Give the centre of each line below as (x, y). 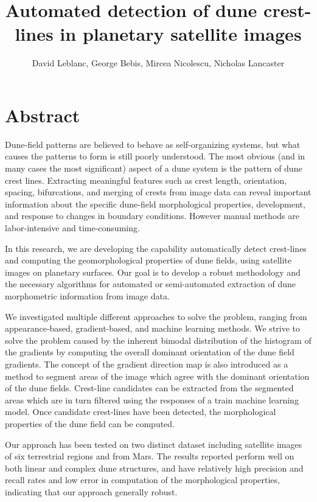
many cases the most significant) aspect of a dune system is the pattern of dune (154, 168)
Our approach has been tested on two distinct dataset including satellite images (154, 444)
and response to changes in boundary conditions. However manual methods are (152, 216)
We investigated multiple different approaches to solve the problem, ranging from (156, 316)
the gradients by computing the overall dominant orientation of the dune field (150, 352)
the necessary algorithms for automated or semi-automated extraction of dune (151, 284)
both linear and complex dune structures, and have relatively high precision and (154, 468)
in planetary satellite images (181, 34)
